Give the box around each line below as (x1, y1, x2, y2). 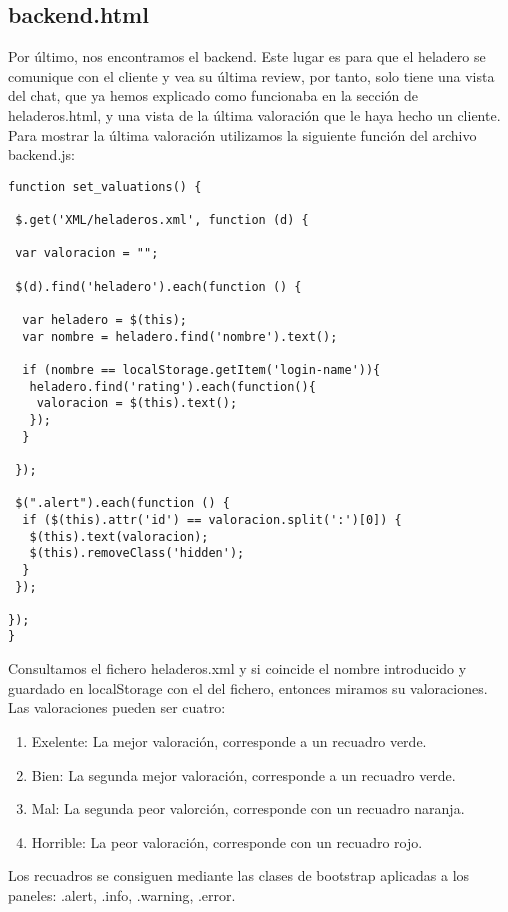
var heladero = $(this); (22, 313, 187, 328)
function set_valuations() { (8, 179, 202, 194)
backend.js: (8, 144, 75, 165)
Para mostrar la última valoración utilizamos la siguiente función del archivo (8, 124, 477, 145)
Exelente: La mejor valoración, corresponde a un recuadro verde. (31, 730, 427, 751)
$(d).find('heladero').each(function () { (15, 279, 302, 294)
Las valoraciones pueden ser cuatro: (8, 697, 226, 718)
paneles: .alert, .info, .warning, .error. (8, 884, 236, 905)
